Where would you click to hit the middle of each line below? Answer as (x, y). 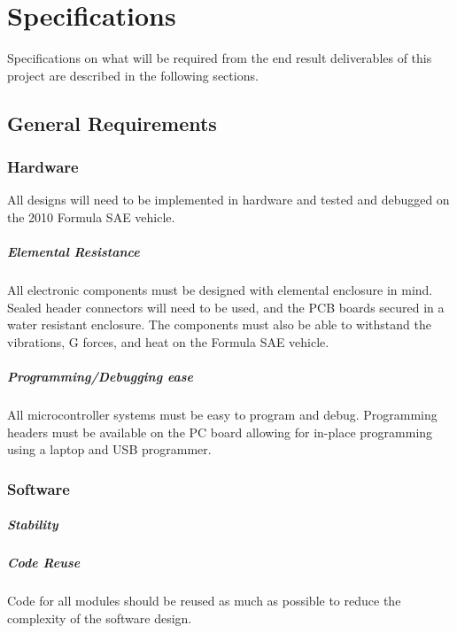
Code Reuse (44, 563)
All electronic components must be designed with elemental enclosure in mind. (220, 290)
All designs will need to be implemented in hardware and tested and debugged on (228, 200)
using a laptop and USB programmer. (109, 449)
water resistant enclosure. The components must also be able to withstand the (219, 324)
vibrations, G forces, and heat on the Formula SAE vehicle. (168, 341)
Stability (33, 525)
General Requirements (112, 123)
